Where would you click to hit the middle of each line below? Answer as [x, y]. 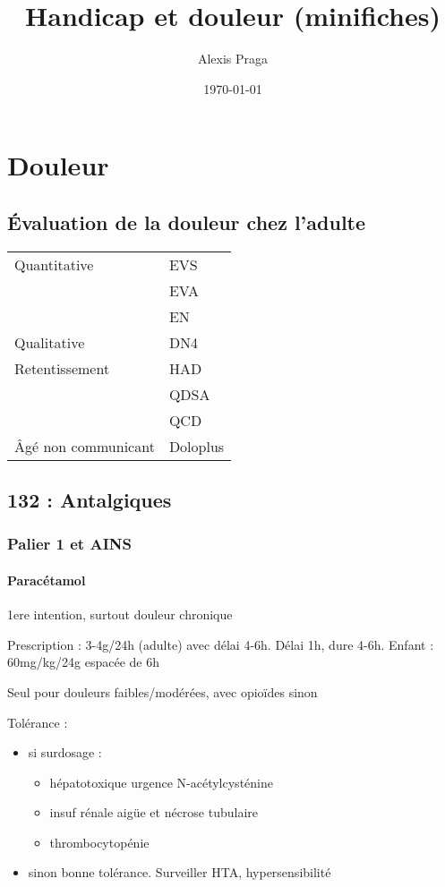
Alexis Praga [233, 59]
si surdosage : [65, 752]
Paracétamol [47, 580]
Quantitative [54, 264]
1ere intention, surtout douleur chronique [120, 614]
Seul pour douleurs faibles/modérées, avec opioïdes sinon [163, 691]
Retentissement [62, 368]
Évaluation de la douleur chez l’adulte [187, 222]
